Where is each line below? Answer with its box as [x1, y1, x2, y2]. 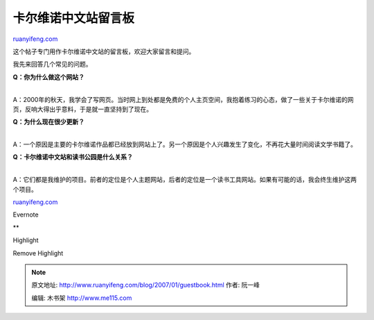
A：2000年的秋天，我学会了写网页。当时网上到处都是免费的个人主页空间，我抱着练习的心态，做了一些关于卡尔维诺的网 [12, 95, 354, 103]
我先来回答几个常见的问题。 [12, 60, 92, 69]
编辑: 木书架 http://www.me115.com [31, 294, 132, 302]
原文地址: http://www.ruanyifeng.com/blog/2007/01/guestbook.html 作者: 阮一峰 [31, 281, 260, 289]
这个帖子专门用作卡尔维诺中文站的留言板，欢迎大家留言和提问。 [12, 47, 195, 56]
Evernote [12, 210, 39, 219]
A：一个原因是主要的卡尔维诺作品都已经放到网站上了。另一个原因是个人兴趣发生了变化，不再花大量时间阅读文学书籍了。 [12, 140, 357, 149]
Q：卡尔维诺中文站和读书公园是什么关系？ [12, 153, 133, 161]
